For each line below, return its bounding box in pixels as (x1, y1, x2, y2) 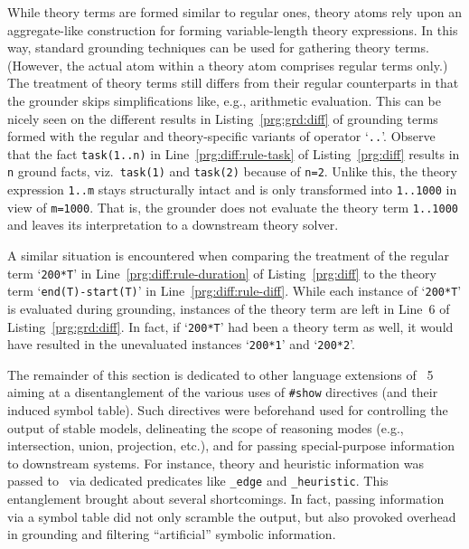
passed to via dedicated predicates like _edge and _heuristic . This (7, 471, 389, 490)
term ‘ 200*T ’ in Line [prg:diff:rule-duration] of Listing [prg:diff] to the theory (7, 263, 436, 282)
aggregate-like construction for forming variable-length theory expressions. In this (7, 20, 458, 39)
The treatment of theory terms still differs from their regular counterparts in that (7, 73, 459, 92)
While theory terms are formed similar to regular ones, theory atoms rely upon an (7, 3, 463, 21)
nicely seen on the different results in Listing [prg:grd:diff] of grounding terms (7, 109, 438, 128)
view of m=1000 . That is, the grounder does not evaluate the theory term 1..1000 (7, 197, 458, 216)
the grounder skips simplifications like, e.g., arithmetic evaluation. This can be (7, 90, 442, 109)
